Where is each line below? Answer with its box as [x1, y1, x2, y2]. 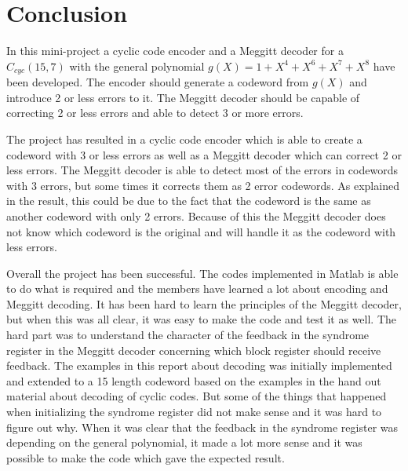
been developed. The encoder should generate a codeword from [6, 74, 309, 90]
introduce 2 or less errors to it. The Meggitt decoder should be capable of [6, 89, 360, 105]
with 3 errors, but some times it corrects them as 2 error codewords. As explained [6, 177, 399, 193]
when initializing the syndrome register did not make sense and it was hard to [6, 403, 382, 420]
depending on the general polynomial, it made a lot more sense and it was [6, 434, 362, 451]
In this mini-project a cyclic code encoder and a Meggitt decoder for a [6, 42, 344, 59]
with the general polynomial [69, 57, 205, 74]
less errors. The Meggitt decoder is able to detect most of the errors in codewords [6, 162, 398, 178]
